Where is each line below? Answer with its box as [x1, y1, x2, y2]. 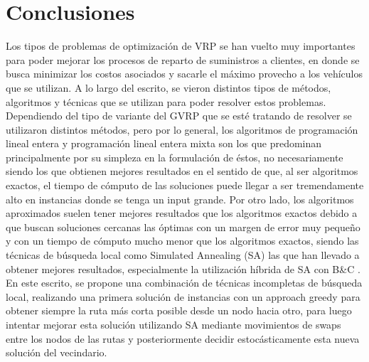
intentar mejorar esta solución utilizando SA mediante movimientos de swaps [6, 317, 341, 331]
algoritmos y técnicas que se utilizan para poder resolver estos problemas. [6, 94, 326, 109]
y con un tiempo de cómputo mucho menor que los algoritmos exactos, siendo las [6, 233, 359, 248]
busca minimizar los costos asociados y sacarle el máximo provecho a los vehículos [6, 66, 363, 81]
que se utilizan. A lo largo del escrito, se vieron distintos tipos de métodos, [6, 80, 331, 95]
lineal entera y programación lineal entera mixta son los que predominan [6, 136, 322, 151]
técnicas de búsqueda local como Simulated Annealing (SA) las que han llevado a [6, 247, 360, 262]
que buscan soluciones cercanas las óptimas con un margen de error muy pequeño [6, 219, 360, 234]
